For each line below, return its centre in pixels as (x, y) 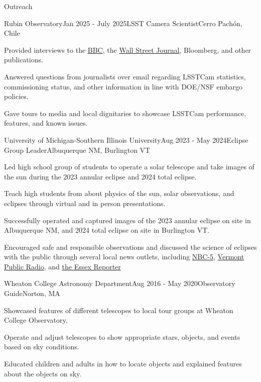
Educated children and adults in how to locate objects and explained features (123, 364)
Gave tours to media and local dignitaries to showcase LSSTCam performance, (125, 113)
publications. (24, 60)
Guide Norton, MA (32, 293)
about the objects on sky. (43, 373)
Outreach (18, 6)
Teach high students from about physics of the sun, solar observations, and (119, 193)
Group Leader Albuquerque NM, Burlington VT (77, 150)
